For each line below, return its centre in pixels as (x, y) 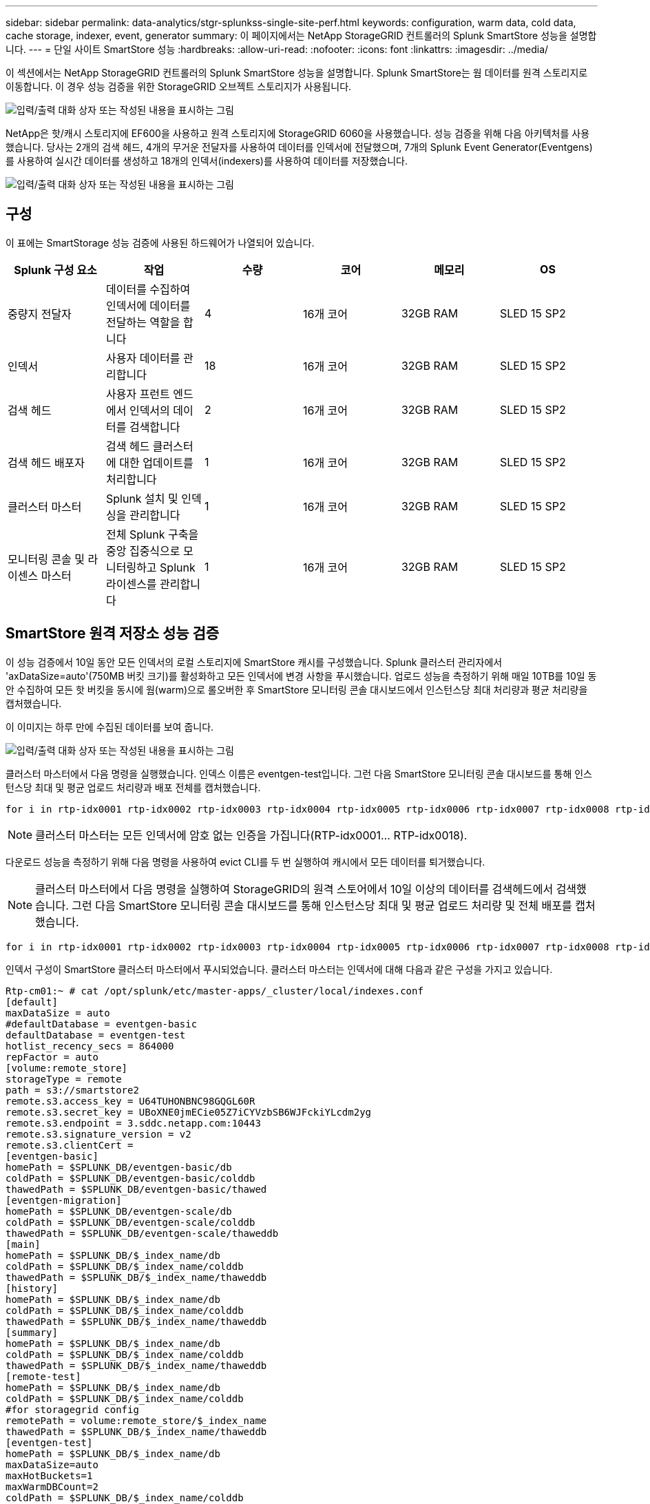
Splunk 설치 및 (142, 498)
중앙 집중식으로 (143, 551)
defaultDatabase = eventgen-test (96, 1035)
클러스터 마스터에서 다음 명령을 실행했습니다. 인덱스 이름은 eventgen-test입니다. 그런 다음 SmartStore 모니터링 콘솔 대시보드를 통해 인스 (299, 773)
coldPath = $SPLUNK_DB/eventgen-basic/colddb (130, 1178)
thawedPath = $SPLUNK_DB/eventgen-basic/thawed (136, 1189)
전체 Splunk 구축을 (152, 534)
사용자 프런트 (138, 394)
